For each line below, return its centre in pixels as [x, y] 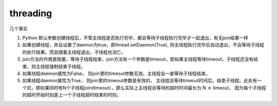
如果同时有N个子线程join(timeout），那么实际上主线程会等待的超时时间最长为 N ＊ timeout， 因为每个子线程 [153, 88]
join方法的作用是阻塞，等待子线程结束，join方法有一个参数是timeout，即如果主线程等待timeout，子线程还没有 [138, 59]
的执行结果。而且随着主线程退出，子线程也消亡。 [74, 52]
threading [31, 13]
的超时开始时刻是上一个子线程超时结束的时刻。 [72, 95]
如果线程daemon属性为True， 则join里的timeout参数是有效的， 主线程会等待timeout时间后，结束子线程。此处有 [140, 81]
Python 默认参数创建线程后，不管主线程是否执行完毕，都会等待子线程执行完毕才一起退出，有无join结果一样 [135, 38]
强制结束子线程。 [67, 66]
